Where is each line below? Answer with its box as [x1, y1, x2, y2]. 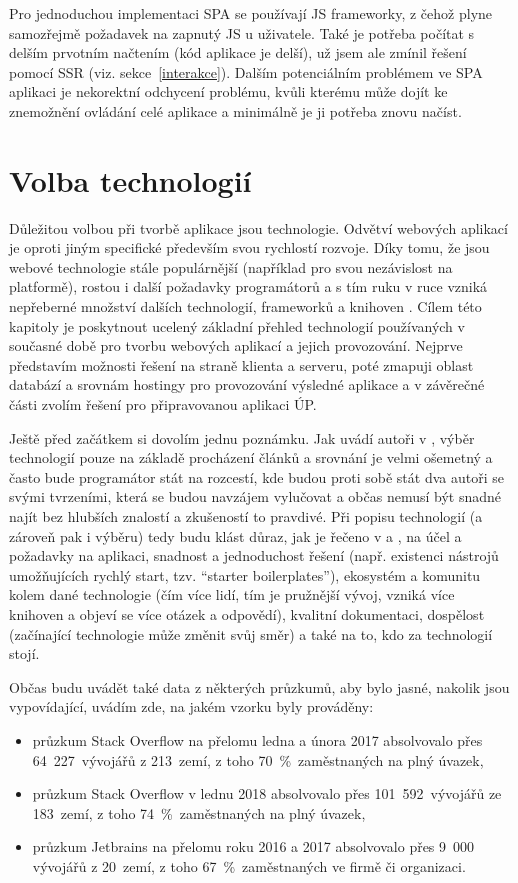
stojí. [9, 643, 40, 664]
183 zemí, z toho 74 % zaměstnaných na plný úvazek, [32, 802, 366, 823]
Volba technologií [9, 159, 252, 200]
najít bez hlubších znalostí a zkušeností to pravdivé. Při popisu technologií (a [9, 506, 483, 526]
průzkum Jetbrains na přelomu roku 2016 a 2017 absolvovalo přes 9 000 [32, 836, 475, 857]
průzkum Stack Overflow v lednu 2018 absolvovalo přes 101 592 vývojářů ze [32, 783, 502, 804]
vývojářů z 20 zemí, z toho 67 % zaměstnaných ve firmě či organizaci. [32, 855, 466, 876]
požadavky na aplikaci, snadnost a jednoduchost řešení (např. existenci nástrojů [9, 545, 499, 566]
